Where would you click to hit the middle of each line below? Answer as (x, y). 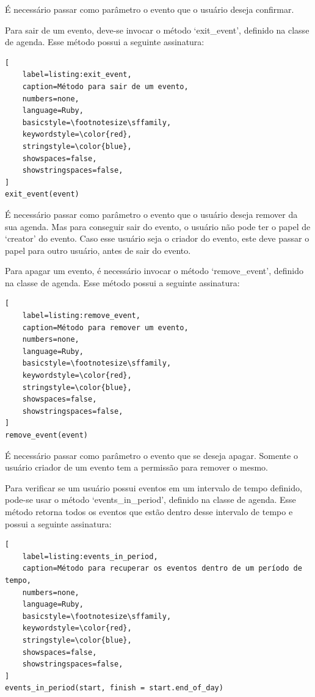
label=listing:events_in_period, (90, 556)
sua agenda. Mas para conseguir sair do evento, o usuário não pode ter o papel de (158, 226)
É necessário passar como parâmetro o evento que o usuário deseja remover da (151, 214)
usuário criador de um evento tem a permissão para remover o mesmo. (137, 467)
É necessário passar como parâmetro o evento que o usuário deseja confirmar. (150, 9)
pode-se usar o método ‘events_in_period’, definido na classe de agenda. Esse (150, 500)
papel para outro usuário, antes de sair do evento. (98, 250)
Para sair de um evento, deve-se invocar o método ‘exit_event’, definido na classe (157, 30)
